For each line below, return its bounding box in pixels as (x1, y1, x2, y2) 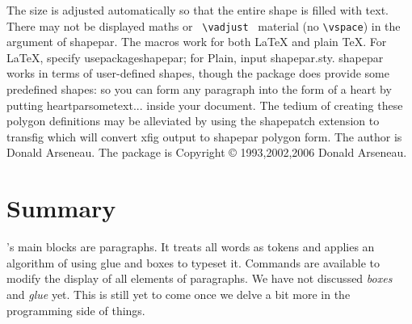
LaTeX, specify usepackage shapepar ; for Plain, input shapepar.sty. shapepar (6, 48, 384, 65)
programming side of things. (6, 301, 145, 318)
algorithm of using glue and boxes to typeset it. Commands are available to (6, 254, 380, 271)
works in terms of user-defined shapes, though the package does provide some (6, 65, 389, 82)
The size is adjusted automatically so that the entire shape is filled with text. (6, 2, 389, 18)
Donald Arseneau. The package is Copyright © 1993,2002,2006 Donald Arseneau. (6, 144, 407, 161)
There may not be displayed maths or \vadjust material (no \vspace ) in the (6, 17, 401, 34)
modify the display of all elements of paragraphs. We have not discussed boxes (6, 270, 393, 287)
